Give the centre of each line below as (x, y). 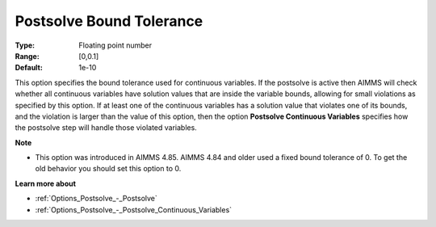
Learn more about (46, 183)
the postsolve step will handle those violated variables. (106, 128)
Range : (27, 56)
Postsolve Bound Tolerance (109, 21)
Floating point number (115, 45)
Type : (25, 45)
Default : (29, 68)
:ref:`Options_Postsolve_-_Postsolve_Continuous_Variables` (134, 209)
